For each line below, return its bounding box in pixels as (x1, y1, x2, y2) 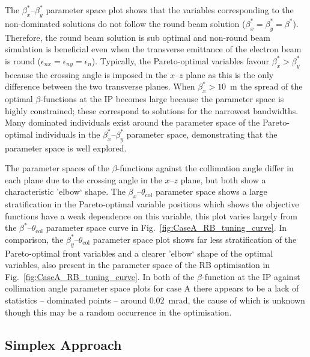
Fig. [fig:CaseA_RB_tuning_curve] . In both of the (5, 270, 195, 282)
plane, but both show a (180, 173, 266, 186)
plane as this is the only (186, 68, 274, 81)
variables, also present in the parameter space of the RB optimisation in (5, 258, 270, 271)
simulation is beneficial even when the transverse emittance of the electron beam (5, 43, 302, 55)
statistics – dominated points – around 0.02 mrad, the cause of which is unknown (5, 294, 305, 307)
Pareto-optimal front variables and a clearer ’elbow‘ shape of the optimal (5, 246, 273, 259)
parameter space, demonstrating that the (126, 127, 278, 140)
